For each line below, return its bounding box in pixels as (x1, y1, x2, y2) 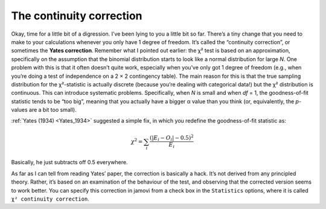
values (11, 106, 28, 114)
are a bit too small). (28, 106, 77, 114)
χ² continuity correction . (11, 195, 90, 202)
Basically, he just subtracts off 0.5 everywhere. (11, 159, 128, 166)
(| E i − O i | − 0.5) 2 (149, 133, 194, 143)
